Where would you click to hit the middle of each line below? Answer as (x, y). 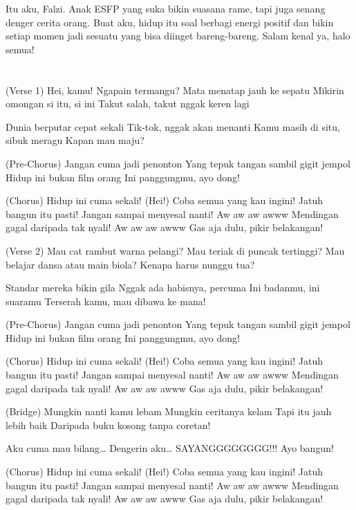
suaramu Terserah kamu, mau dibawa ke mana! (106, 301)
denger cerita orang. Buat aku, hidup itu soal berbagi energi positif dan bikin (170, 22)
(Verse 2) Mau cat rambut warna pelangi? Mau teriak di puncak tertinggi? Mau (175, 250)
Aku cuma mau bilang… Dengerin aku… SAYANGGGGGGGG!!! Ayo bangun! (170, 448)
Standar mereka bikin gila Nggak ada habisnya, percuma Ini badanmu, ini (163, 288)
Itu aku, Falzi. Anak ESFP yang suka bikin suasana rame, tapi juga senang (166, 8)
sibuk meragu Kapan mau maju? (75, 140)
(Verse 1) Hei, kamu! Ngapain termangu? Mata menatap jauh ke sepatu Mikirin (175, 90)
